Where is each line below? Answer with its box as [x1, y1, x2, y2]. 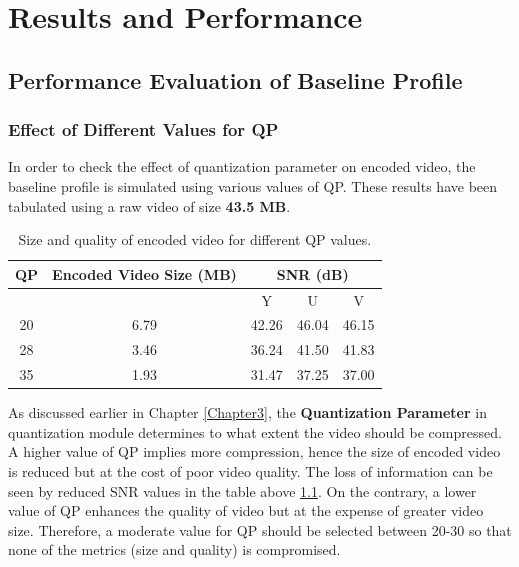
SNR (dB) [276, 263, 349, 284]
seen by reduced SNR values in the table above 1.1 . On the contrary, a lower [8, 480, 477, 501]
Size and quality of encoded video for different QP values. [18, 229, 372, 250]
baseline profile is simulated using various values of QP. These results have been [8, 175, 498, 196]
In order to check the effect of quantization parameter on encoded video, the [8, 156, 476, 177]
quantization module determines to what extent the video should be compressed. [8, 421, 502, 442]
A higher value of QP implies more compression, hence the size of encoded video [8, 441, 501, 462]
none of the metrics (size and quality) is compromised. [8, 539, 341, 560]
